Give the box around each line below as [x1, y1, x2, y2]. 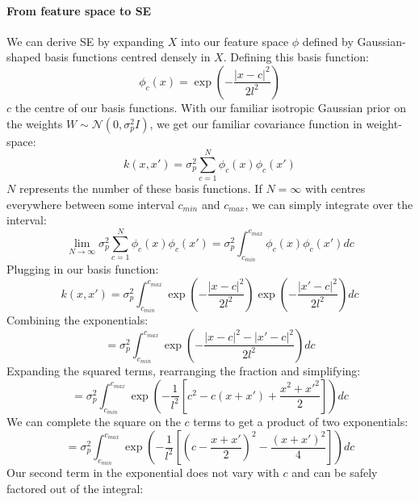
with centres [304, 180, 366, 197]
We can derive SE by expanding [6, 32, 165, 49]
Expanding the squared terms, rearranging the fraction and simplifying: [6, 362, 361, 379]
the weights [6, 115, 63, 132]
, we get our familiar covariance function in [149, 115, 362, 132]
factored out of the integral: [6, 480, 144, 497]
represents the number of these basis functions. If [19, 180, 262, 197]
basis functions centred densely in [44, 48, 211, 65]
